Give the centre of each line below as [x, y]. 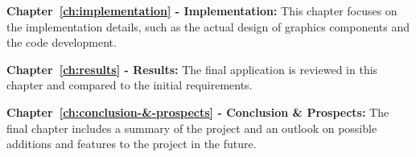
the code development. [62, 42]
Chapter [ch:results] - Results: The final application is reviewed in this [192, 69]
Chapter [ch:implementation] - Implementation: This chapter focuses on [202, 10]
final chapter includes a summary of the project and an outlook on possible [192, 128]
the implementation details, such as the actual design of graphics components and [208, 26]
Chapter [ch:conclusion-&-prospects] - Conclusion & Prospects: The [198, 112]
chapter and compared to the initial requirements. [130, 85]
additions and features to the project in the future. [132, 144]
